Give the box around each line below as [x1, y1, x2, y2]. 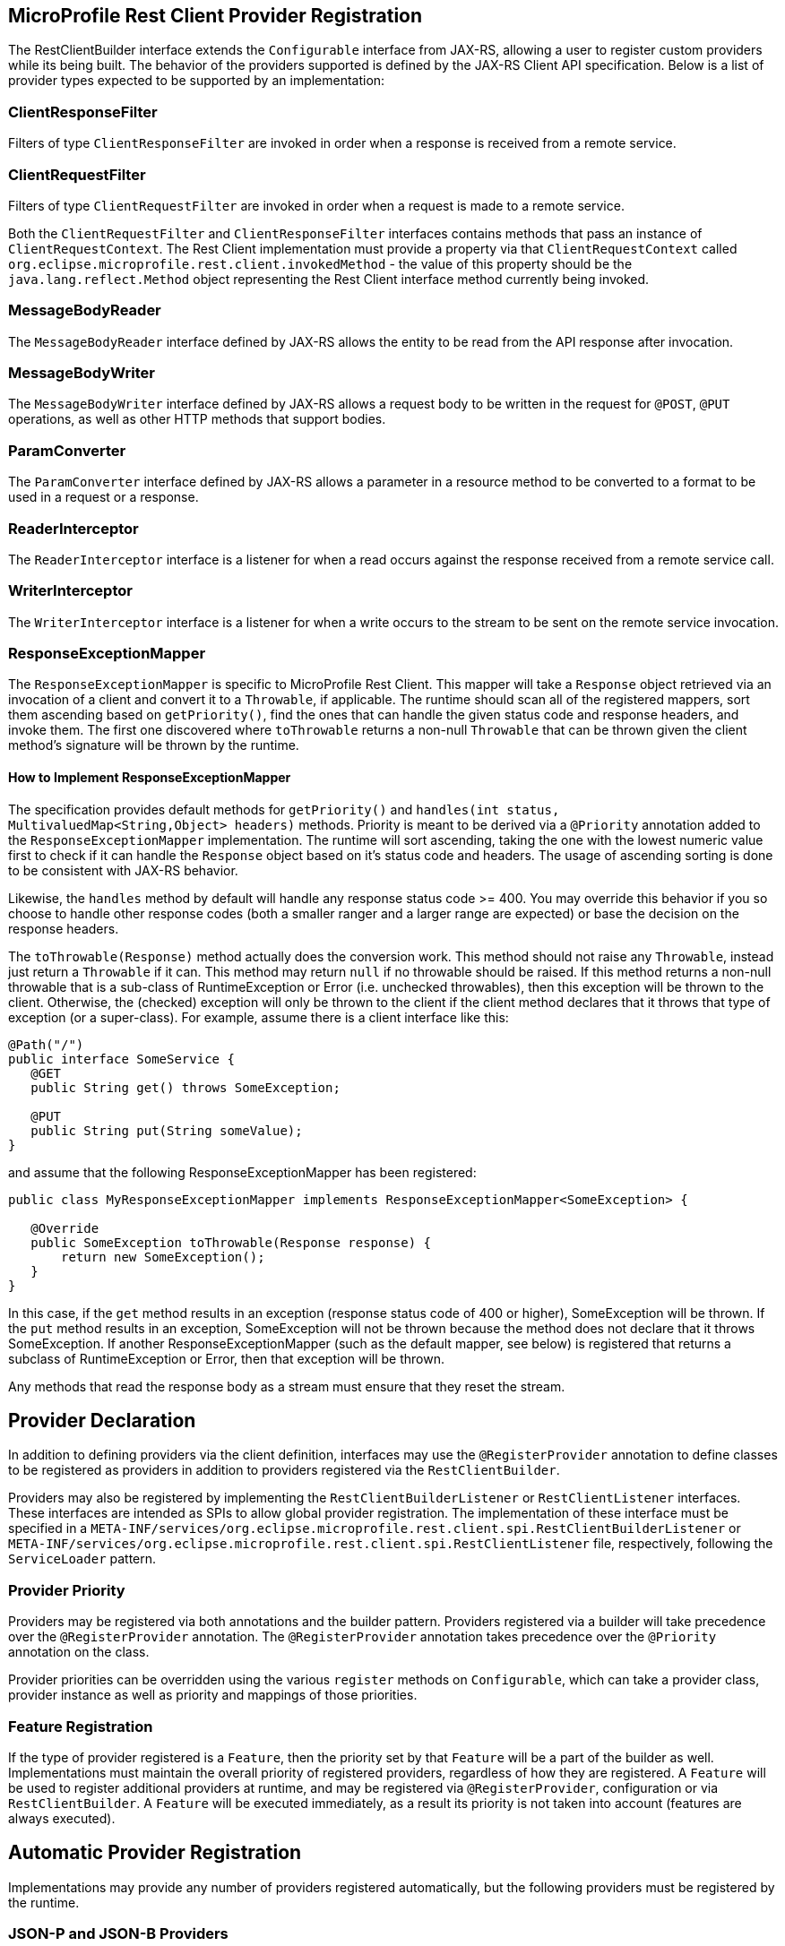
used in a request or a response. [8, 489, 199, 505]
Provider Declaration [8, 1409, 196, 1433]
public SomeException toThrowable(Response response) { [30, 1235, 432, 1250]
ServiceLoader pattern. [8, 1551, 157, 1567]
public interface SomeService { [8, 1051, 235, 1066]
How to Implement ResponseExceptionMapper [8, 770, 291, 786]
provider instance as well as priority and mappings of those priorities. [8, 1687, 418, 1703]
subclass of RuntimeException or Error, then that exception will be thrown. [8, 1350, 445, 1366]
